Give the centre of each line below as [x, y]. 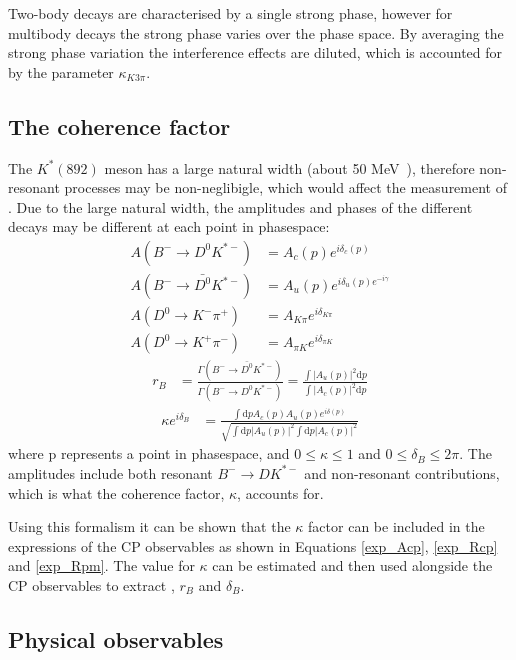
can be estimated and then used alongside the [352, 565]
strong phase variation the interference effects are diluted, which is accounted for [255, 52]
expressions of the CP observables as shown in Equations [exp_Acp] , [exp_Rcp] [253, 545]
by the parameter [61, 71]
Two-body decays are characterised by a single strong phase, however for [230, 13]
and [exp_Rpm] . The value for [101, 565]
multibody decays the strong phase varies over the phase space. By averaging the [256, 32]
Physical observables [116, 638]
